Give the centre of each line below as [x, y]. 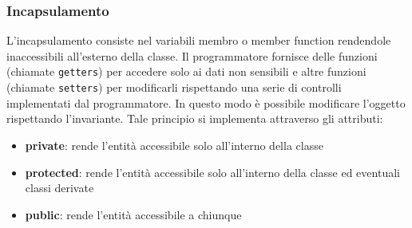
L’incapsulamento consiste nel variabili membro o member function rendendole [199, 40]
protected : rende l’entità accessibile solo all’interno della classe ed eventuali [212, 172]
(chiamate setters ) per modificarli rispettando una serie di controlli [174, 87]
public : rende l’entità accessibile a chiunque [133, 214]
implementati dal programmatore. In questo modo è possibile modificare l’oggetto [206, 102]
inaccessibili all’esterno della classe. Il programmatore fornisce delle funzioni [192, 55]
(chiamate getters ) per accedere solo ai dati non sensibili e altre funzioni [186, 71]
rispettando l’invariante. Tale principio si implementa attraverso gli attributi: [195, 118]
